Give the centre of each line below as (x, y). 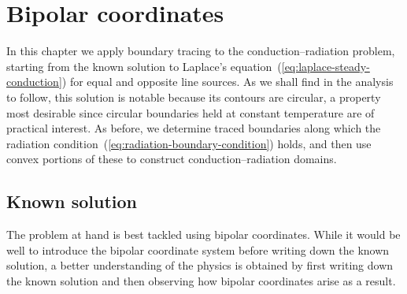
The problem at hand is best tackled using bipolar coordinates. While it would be (203, 234)
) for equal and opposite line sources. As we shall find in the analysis (228, 82)
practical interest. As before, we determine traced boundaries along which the (194, 128)
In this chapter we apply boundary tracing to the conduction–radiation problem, (201, 51)
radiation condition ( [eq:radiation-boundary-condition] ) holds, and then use (189, 143)
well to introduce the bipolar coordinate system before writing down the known (198, 249)
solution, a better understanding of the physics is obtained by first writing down (200, 265)
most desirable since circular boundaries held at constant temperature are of (191, 112)
